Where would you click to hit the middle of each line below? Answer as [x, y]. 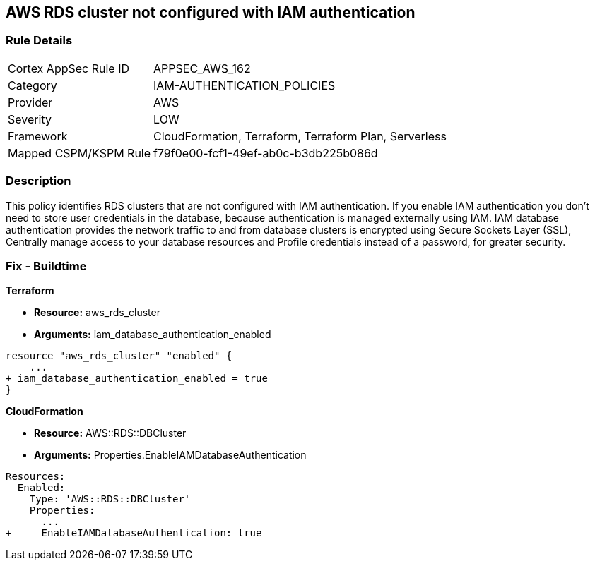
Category [33, 85]
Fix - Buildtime [46, 266]
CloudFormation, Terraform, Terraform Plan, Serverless [300, 136]
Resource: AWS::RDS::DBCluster [110, 433]
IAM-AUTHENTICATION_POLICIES [245, 85]
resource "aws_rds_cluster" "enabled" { [119, 356]
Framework [38, 136]
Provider [30, 102]
